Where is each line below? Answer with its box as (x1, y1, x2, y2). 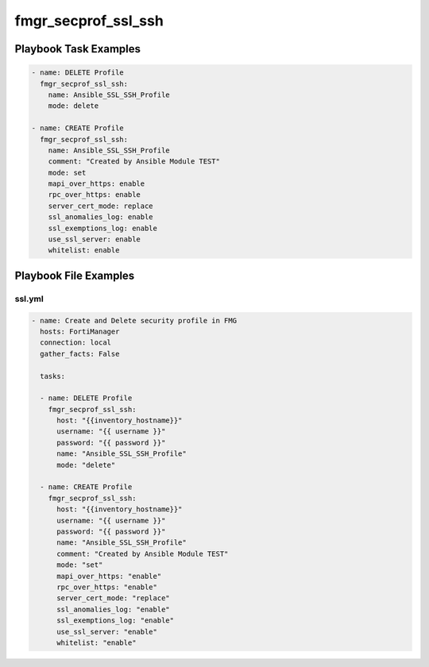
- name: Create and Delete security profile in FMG (31, 316, 238, 325)
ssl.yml (14, 293, 44, 304)
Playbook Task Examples (14, 42, 141, 56)
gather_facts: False (40, 349, 120, 358)
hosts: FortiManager (40, 326, 120, 336)
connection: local (40, 338, 111, 347)
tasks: (40, 372, 66, 380)
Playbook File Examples (14, 268, 135, 282)
